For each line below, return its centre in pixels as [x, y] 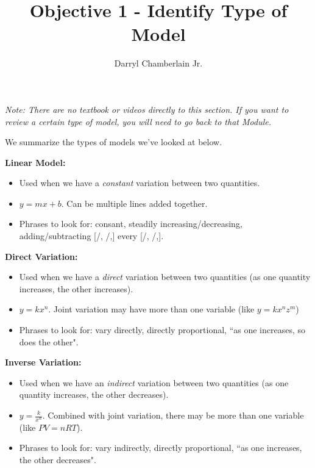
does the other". [49, 341]
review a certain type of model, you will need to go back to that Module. [138, 121]
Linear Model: [35, 162]
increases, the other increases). [76, 288]
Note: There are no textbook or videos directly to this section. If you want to [147, 109]
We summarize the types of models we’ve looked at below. [114, 142]
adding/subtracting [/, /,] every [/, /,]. [91, 236]
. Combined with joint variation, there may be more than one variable [173, 415]
